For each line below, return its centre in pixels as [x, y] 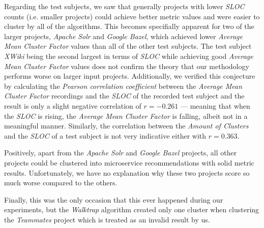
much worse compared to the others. [61, 183]
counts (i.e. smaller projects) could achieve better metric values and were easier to [132, 16]
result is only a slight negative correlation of [73, 105]
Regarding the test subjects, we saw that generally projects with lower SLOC [124, 6]
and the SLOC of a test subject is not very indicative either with [105, 135]
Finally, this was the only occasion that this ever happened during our [114, 199]
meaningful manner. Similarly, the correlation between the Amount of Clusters [126, 126]
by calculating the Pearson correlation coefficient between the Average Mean [123, 86]
